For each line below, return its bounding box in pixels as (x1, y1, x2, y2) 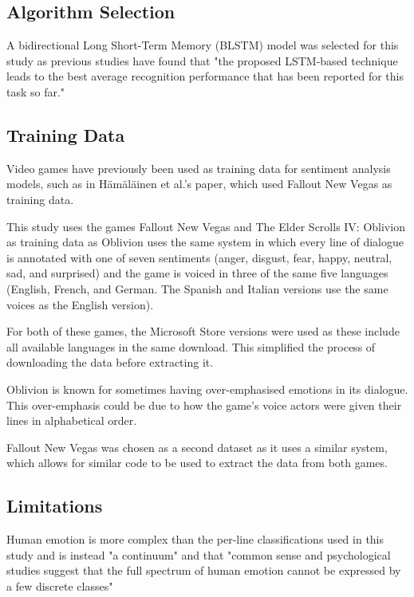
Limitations (6, 493, 103, 518)
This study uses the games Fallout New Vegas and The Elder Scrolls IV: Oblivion (6, 218, 405, 234)
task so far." (6, 83, 65, 100)
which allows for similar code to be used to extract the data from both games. (6, 454, 388, 471)
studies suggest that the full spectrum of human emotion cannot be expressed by (6, 562, 401, 579)
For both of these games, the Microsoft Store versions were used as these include (6, 323, 400, 340)
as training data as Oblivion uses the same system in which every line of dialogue (6, 234, 404, 250)
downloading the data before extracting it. (6, 354, 214, 371)
